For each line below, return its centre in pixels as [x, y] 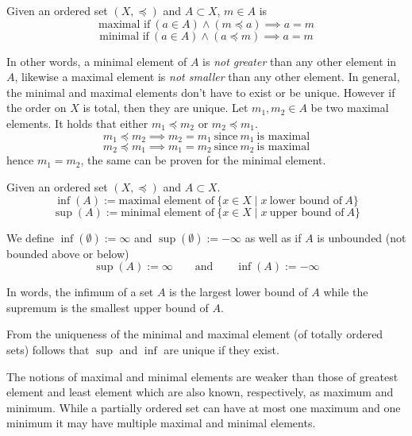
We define [30, 237]
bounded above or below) [68, 253]
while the [346, 292]
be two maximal [350, 108]
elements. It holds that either [77, 123]
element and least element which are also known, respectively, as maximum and [200, 392]
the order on [37, 108]
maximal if [124, 24]
